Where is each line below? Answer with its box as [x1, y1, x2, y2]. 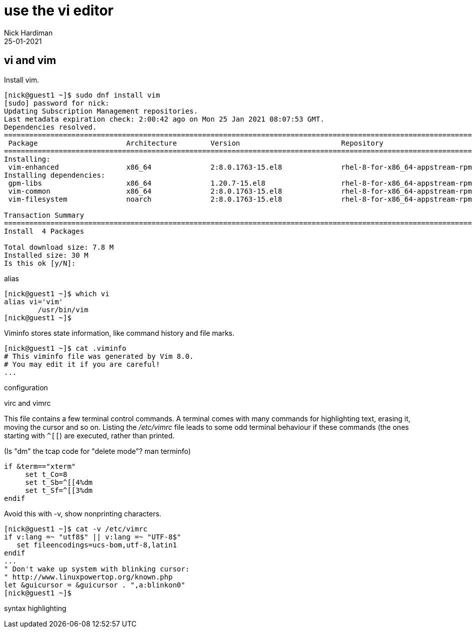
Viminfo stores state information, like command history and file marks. [4, 328, 234, 337]
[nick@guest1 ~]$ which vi [4, 289, 109, 298]
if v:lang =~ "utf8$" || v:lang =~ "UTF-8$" [4, 532, 181, 541]
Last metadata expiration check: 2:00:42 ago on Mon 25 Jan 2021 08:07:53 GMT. [4, 115, 324, 123]
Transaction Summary [4, 211, 84, 219]
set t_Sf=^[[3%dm [25, 486, 93, 494]
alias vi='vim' [4, 297, 63, 306]
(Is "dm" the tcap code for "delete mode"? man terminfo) [4, 446, 191, 455]
